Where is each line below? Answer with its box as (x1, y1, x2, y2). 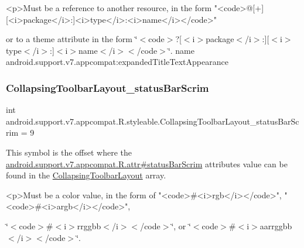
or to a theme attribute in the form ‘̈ (6, 33, 138, 45)
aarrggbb (259, 219, 292, 232)
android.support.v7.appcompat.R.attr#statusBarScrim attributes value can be (6, 157, 288, 170)
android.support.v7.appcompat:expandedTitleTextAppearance (6, 56, 228, 68)
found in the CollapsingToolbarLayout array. (6, 169, 166, 181)
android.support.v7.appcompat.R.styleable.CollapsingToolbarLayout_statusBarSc (6, 115, 299, 127)
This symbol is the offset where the (6, 146, 132, 158)
